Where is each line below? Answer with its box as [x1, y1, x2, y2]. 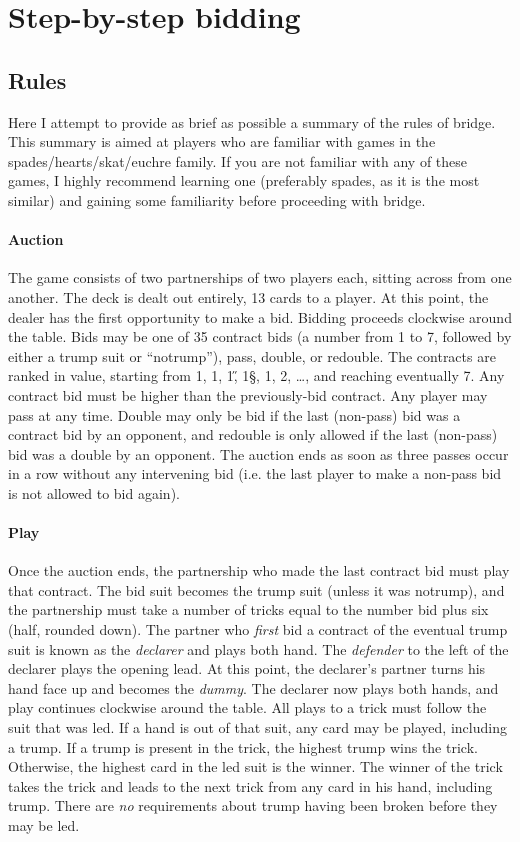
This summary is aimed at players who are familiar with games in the [8, 131, 436, 152]
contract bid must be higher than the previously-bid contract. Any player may [8, 384, 488, 405]
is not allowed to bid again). [8, 482, 180, 503]
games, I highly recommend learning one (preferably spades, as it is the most [8, 170, 480, 191]
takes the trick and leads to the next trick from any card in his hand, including [8, 775, 493, 796]
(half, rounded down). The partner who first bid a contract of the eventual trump [8, 619, 508, 640]
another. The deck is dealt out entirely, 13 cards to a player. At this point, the [8, 286, 489, 307]
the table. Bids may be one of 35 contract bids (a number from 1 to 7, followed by [8, 326, 512, 347]
